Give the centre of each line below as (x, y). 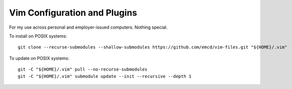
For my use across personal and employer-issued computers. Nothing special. (88, 27)
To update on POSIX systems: (39, 58)
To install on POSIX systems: (38, 36)
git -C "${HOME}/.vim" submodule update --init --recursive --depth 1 (105, 76)
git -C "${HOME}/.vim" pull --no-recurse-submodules (83, 70)
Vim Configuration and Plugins (73, 13)
